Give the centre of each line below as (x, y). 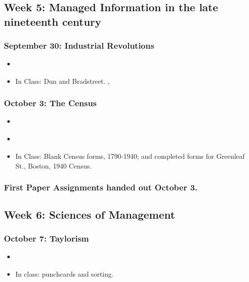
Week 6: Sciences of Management (90, 214)
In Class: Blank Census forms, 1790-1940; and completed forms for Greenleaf (130, 156)
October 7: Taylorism (47, 238)
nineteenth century (53, 21)
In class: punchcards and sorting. (64, 274)
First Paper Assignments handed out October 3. (101, 187)
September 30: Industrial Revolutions (79, 46)
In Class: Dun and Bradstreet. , (63, 81)
